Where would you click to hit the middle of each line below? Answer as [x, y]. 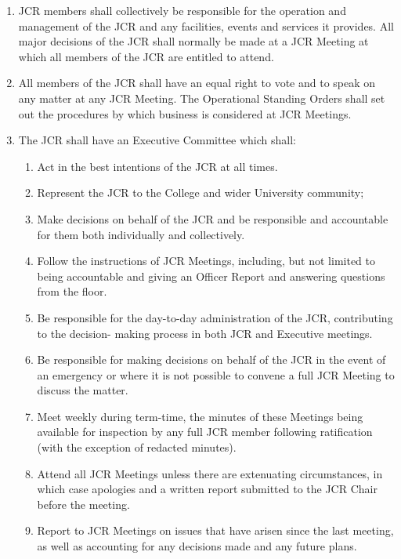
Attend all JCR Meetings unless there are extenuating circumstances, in [210, 473]
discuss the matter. [83, 390]
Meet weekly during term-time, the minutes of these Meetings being [200, 416]
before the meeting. [83, 504]
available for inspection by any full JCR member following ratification [205, 432]
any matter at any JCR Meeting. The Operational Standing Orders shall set [202, 98]
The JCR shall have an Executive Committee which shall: [157, 140]
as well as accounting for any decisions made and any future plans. [197, 546]
